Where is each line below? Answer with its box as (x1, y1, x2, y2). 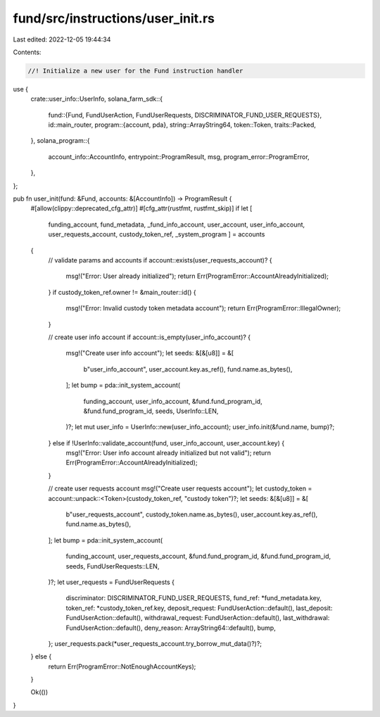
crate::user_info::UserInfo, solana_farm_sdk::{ (30, 95, 163, 103)
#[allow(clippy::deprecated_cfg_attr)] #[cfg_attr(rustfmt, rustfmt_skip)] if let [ (30, 204, 253, 212)
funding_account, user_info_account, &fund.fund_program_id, (83, 397, 263, 405)
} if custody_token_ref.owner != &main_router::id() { (48, 288, 196, 296)
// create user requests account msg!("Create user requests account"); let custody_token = (48, 484, 312, 493)
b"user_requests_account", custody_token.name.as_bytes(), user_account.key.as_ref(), (65, 510, 318, 519)
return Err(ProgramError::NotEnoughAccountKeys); (48, 662, 196, 671)
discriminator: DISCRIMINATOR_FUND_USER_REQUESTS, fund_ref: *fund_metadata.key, (65, 594, 322, 602)
